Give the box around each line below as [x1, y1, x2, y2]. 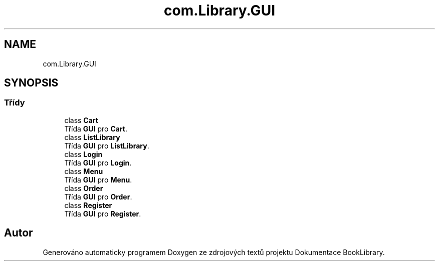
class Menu [64, 166, 103, 175]
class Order [64, 183, 103, 192]
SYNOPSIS [4, 76, 59, 89]
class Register [64, 200, 112, 209]
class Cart [64, 115, 98, 124]
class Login [64, 149, 103, 158]
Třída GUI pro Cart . [64, 124, 128, 133]
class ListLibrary [64, 132, 120, 141]
